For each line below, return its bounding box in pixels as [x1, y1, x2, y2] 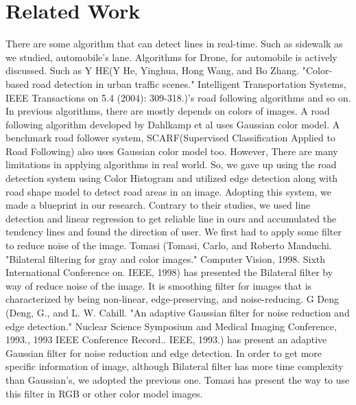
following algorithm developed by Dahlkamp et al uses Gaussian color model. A [5, 117, 340, 131]
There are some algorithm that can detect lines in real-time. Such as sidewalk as [5, 36, 343, 51]
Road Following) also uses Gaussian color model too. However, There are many [5, 143, 338, 158]
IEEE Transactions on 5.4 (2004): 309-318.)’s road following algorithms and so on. [5, 90, 351, 104]
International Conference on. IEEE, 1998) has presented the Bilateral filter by [5, 265, 333, 279]
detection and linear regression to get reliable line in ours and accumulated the [5, 211, 337, 225]
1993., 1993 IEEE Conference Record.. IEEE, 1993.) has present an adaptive [5, 332, 327, 347]
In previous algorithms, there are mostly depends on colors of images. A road [5, 104, 330, 118]
